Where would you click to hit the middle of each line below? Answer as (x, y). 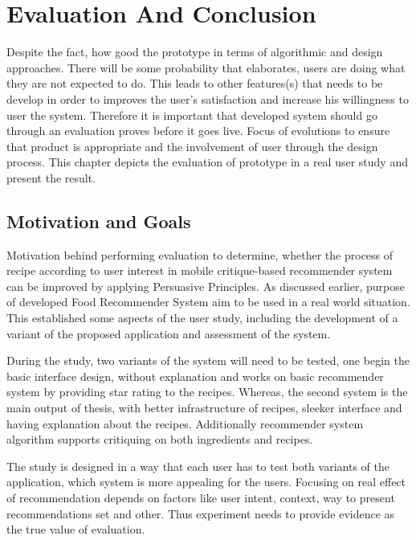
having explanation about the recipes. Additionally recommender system (185, 423)
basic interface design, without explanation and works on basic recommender (195, 376)
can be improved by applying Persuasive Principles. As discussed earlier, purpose (206, 286)
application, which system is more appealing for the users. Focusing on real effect (206, 482)
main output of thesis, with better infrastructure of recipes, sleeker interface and (204, 408)
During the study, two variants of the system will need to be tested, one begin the (208, 360)
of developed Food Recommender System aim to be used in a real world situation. (208, 302)
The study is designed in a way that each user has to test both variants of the (198, 466)
